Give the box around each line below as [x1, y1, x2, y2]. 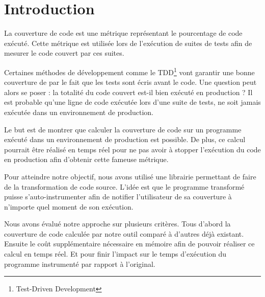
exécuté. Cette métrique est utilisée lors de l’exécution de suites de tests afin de [4, 37, 252, 48]
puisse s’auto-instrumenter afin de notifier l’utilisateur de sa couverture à [4, 191, 232, 202]
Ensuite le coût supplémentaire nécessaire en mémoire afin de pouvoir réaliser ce [4, 238, 255, 249]
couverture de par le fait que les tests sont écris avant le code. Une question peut [4, 77, 257, 87]
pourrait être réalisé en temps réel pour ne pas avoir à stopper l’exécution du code [4, 144, 261, 154]
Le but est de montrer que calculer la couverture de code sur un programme [4, 124, 242, 134]
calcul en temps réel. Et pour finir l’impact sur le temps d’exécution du [4, 248, 227, 259]
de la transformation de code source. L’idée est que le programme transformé [4, 181, 245, 192]
